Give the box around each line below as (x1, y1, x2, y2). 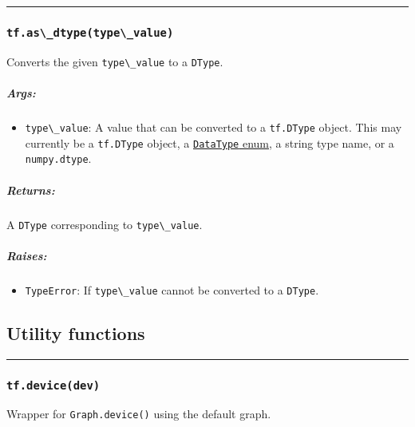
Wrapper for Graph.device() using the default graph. (6, 405, 271, 422)
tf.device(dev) (6, 378, 101, 392)
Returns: (6, 181, 55, 198)
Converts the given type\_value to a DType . (6, 53, 223, 69)
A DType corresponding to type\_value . (6, 215, 203, 232)
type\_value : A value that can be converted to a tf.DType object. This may (25, 119, 402, 135)
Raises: (6, 247, 47, 263)
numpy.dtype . (25, 150, 92, 167)
